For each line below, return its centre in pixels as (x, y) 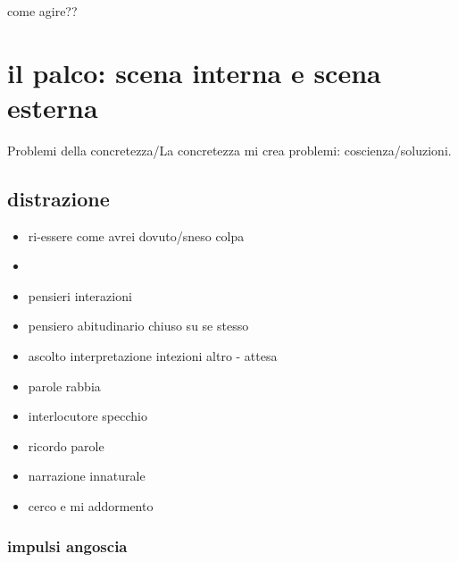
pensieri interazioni (80, 295)
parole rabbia (64, 386)
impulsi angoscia (67, 545)
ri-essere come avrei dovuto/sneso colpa (136, 235)
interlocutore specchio (87, 416)
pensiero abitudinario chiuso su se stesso (138, 326)
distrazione (58, 198)
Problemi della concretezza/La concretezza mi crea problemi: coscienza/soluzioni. (229, 150)
